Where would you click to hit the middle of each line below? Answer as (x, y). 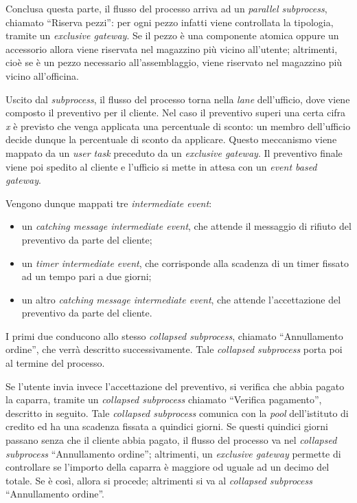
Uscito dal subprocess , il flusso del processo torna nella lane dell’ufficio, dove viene (178, 99)
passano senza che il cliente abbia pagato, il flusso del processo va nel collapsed (171, 440)
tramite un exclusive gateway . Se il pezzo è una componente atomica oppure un (172, 35)
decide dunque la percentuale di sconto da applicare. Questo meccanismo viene (171, 139)
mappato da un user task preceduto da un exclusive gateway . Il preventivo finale (174, 152)
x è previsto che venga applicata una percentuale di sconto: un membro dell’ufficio (178, 126)
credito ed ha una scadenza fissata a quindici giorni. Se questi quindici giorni (167, 426)
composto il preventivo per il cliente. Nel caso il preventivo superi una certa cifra (176, 113)
